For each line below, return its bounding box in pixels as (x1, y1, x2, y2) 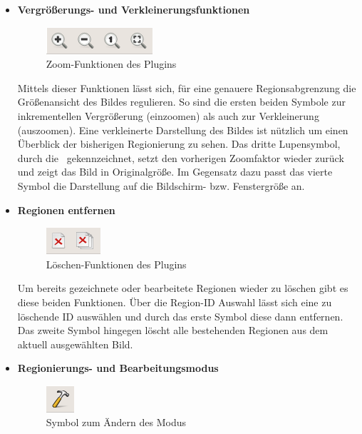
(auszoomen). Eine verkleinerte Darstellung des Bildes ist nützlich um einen (17, 122, 348, 137)
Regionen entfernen (17, 202, 115, 217)
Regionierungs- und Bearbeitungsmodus (17, 360, 219, 375)
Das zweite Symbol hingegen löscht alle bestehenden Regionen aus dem (17, 323, 329, 338)
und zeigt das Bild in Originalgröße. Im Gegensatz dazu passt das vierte (17, 164, 333, 179)
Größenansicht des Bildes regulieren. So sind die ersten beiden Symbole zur (17, 94, 346, 109)
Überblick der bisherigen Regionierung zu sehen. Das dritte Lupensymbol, (17, 136, 341, 151)
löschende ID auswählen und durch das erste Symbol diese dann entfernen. (17, 308, 343, 323)
